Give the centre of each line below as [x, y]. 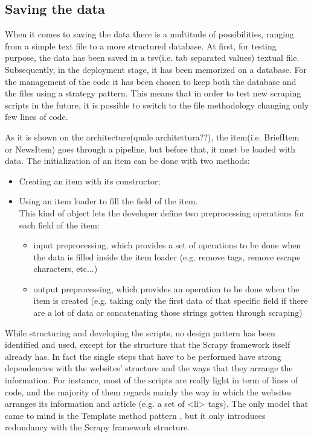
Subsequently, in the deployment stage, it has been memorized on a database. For [156, 69]
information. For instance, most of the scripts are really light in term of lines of [152, 380]
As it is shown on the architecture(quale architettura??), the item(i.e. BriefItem [152, 137]
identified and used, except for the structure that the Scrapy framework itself [148, 344]
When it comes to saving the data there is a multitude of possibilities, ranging [149, 34]
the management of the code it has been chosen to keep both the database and [151, 81]
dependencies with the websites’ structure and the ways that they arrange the [149, 368]
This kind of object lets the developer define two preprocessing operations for [162, 212]
